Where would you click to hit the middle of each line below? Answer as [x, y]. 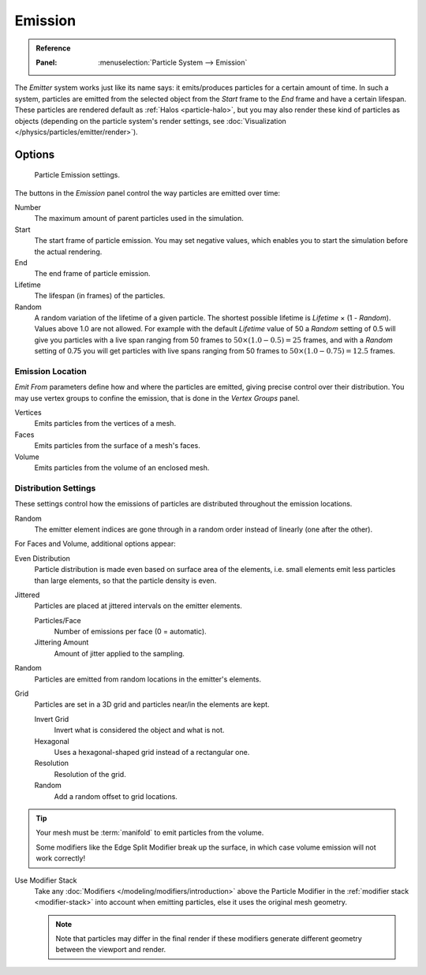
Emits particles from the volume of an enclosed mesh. [122, 468]
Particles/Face [58, 620]
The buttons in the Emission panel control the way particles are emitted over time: [147, 192]
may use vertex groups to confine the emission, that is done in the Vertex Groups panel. [157, 398]
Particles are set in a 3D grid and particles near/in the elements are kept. [152, 704]
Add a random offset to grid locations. [116, 796]
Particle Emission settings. [77, 175]
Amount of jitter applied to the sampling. [120, 653]
